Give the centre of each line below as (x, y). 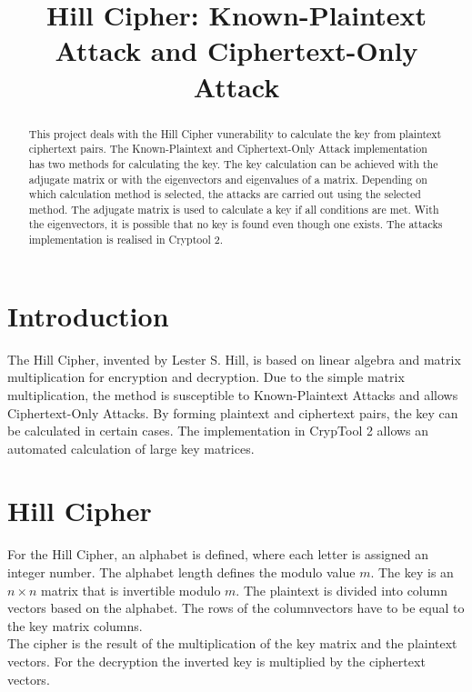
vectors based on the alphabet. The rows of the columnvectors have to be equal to (236, 608)
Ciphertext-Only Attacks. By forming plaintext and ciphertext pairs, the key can (233, 412)
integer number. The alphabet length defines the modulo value (181, 572)
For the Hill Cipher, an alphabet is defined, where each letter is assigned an (218, 554)
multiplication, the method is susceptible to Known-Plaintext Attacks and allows (233, 394)
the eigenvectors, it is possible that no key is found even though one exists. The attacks (236, 224)
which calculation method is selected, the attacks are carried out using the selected (225, 194)
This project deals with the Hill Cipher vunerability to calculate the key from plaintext (235, 133)
